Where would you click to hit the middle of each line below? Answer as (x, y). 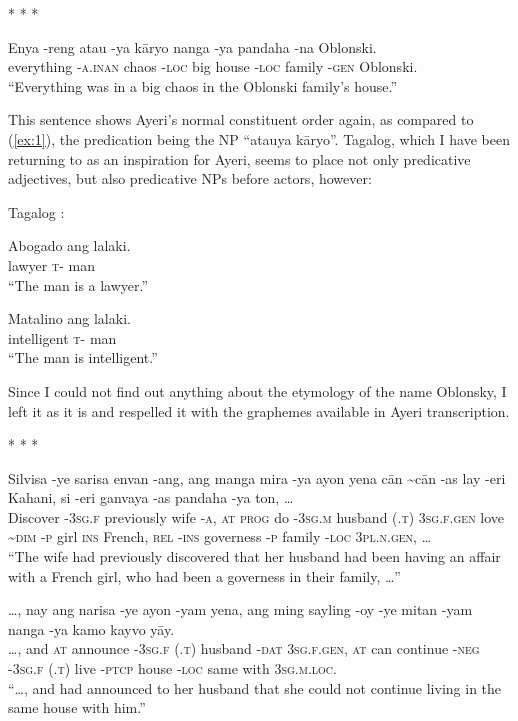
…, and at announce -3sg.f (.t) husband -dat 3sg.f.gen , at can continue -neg (244, 648)
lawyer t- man (51, 264)
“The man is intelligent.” (83, 357)
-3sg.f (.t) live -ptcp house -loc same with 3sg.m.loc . (172, 668)
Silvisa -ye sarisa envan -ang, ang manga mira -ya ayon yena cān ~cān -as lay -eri (257, 477)
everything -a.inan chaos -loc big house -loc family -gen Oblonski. (213, 66)
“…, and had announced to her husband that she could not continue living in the (255, 687)
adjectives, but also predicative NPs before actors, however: (190, 178)
